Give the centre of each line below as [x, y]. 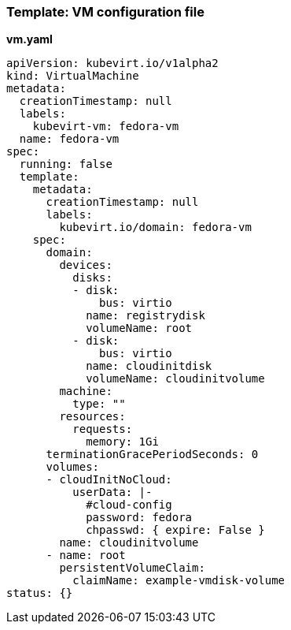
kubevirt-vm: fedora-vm [106, 127]
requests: [103, 429]
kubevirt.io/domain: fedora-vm [155, 227]
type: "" [99, 404]
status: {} [40, 593]
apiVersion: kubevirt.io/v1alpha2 [112, 63]
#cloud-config [129, 505]
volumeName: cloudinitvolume [175, 379]
